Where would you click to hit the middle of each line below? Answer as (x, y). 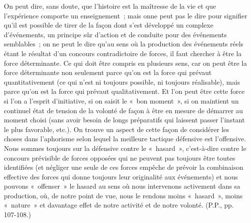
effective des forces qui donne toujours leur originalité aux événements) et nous (121, 176)
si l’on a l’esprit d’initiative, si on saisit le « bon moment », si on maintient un (121, 100)
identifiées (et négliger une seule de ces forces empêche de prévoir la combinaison (124, 167)
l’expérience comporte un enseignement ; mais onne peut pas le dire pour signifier (126, 15)
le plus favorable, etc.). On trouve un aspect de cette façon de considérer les (117, 129)
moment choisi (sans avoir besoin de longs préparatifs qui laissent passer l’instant (125, 120)
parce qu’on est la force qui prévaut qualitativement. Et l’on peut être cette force (124, 91)
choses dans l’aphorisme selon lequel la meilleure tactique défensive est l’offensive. (125, 139)
